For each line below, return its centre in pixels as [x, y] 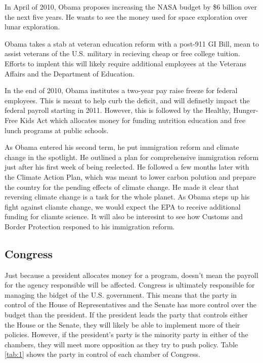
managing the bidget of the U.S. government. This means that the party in [121, 294]
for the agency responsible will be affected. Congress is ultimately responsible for [130, 285]
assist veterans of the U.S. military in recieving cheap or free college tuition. [122, 53]
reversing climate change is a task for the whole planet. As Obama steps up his [127, 197]
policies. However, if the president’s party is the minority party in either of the [126, 334]
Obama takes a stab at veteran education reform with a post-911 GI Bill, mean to [132, 43]
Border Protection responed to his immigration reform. [90, 226]
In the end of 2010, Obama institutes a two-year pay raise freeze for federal [121, 90]
